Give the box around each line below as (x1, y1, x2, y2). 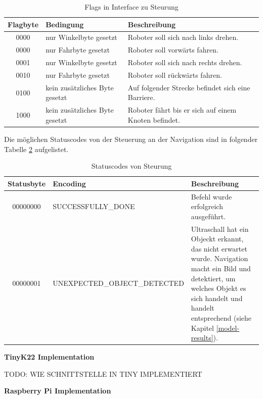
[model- (216, 322, 240, 333)
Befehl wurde (191, 191, 232, 202)
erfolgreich (191, 201, 223, 212)
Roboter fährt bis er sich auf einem (127, 105, 237, 115)
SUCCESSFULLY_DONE (53, 201, 135, 212)
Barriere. (127, 92, 155, 103)
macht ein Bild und (191, 263, 251, 273)
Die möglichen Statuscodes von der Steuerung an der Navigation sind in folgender (4, 133, 258, 144)
